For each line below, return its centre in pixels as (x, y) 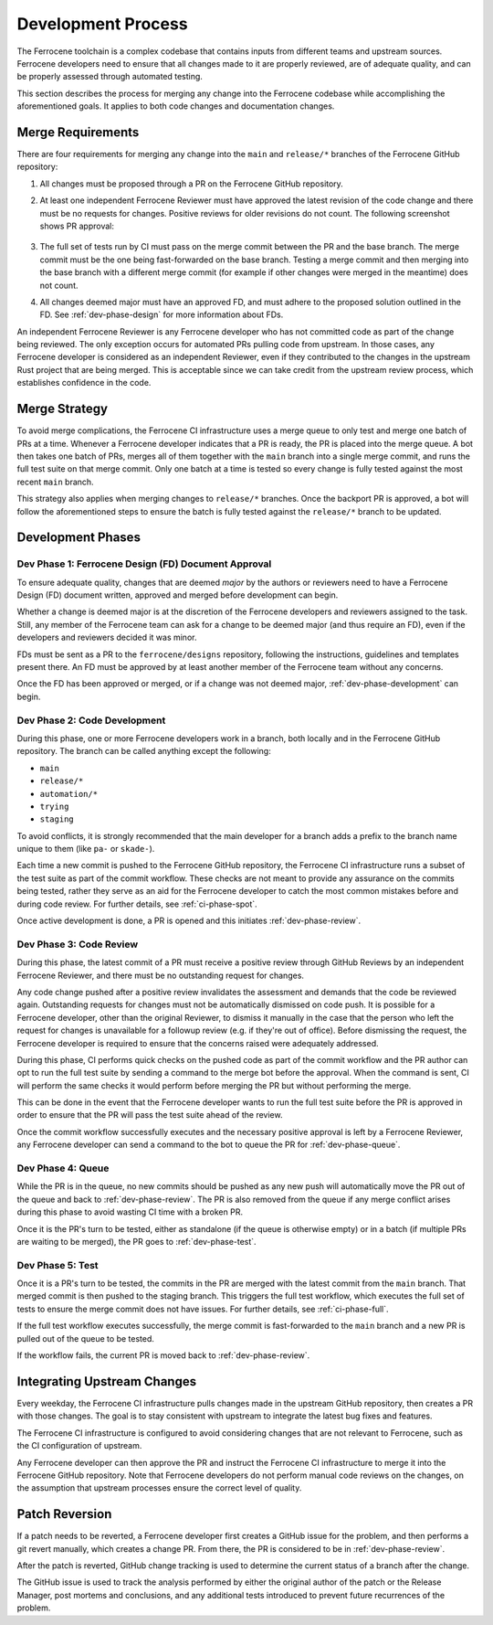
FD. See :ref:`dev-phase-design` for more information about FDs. (162, 314)
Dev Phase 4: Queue (63, 1168)
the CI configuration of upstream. (79, 1446)
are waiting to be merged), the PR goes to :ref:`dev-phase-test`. (136, 1241)
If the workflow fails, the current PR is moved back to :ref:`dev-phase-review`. (163, 1355)
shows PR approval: (77, 226)
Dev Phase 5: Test (58, 1265)
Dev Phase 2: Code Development (91, 720)
